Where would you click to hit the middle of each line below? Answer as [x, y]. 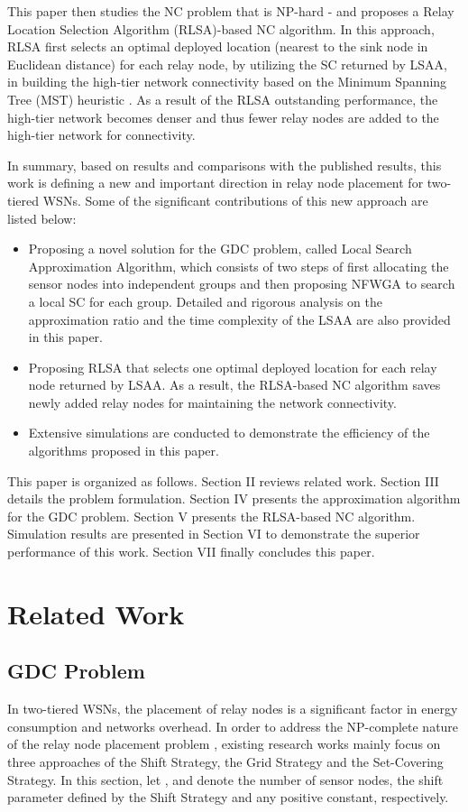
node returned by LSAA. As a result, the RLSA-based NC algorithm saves [234, 385]
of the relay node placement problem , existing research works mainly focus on [224, 744]
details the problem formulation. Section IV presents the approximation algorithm [234, 498]
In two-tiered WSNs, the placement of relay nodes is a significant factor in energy [233, 709]
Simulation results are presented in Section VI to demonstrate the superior [214, 534]
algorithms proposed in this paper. [124, 451]
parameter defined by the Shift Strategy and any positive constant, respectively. [228, 797]
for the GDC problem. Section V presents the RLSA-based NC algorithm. [211, 516]
